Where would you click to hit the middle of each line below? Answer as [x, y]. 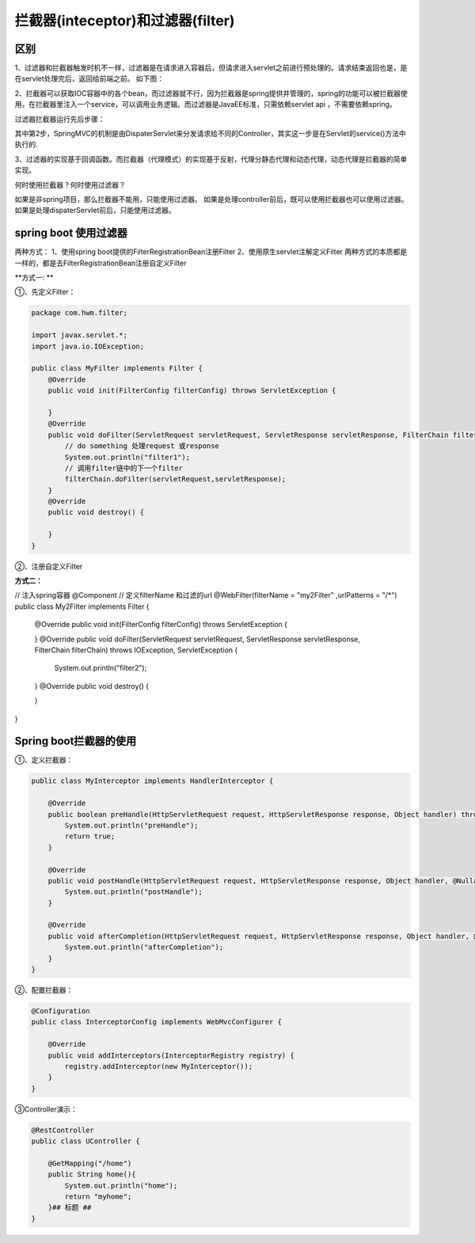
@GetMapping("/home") [90, 1163]
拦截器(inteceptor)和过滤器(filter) [125, 21]
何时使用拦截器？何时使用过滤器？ [70, 184]
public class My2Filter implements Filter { [82, 606]
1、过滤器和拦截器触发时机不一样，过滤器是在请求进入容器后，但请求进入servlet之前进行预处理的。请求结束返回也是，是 [211, 68]
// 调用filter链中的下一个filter [124, 468]
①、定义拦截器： [44, 760]
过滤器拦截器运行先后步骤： [60, 119]
